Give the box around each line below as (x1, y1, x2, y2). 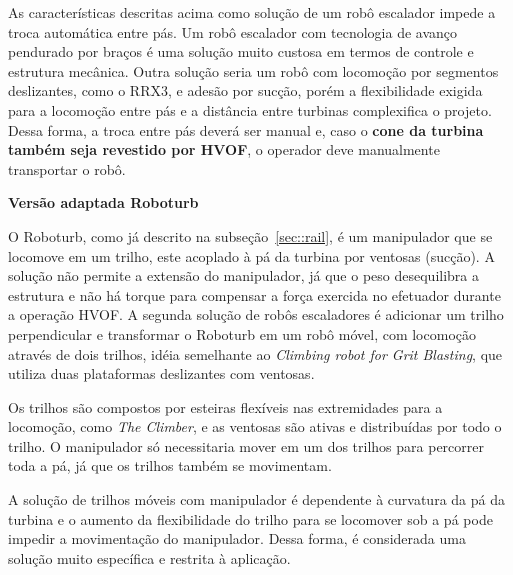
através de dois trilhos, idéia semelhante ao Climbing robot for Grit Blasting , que (8, 343, 503, 364)
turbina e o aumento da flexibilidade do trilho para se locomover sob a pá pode (8, 508, 493, 529)
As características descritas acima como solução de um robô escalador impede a (8, 2, 496, 22)
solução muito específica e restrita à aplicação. (8, 547, 291, 568)
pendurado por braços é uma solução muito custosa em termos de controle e (8, 41, 474, 62)
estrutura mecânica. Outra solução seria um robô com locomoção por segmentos (8, 60, 499, 81)
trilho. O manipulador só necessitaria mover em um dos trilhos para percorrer (8, 435, 484, 456)
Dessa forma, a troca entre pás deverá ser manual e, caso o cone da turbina (8, 119, 484, 140)
